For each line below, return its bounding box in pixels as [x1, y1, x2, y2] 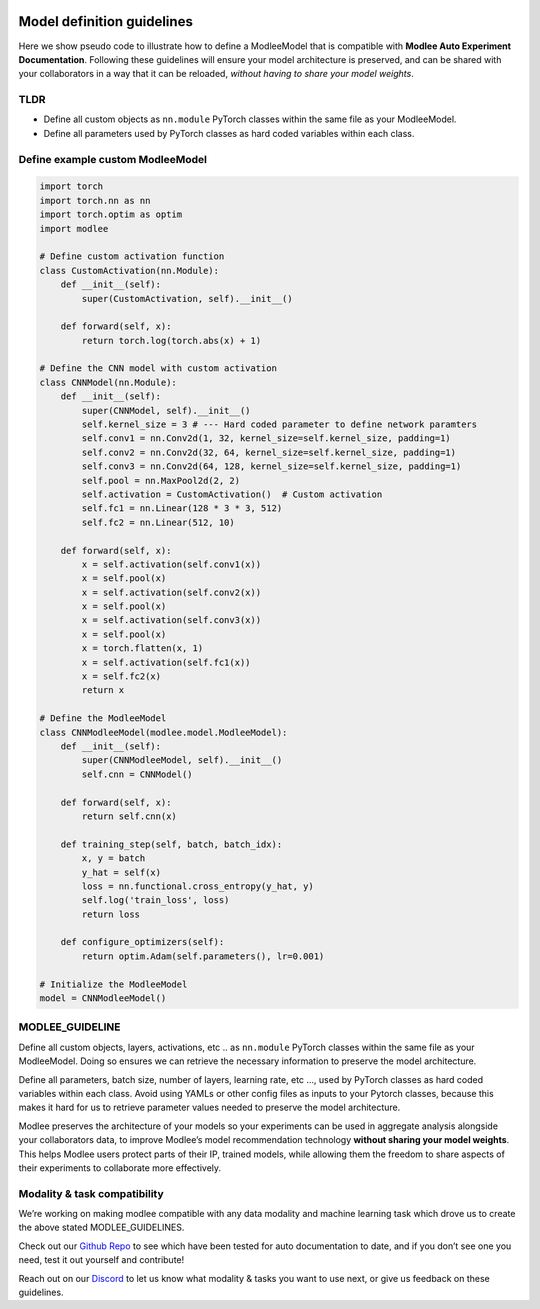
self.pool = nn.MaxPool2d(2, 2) [81, 475, 240, 486]
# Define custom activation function [39, 251, 225, 262]
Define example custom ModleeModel [18, 152, 208, 166]
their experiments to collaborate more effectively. [18, 1161, 222, 1174]
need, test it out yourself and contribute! [18, 1254, 185, 1266]
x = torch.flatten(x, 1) [81, 643, 204, 654]
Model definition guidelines [18, 13, 194, 30]
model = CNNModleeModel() [39, 993, 167, 1004]
